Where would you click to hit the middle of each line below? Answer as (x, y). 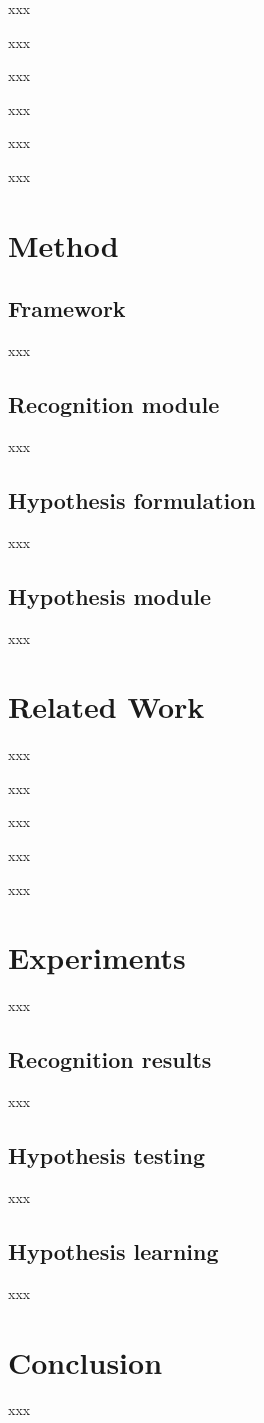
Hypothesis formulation (132, 499)
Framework (67, 308)
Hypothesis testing (107, 1155)
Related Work (106, 706)
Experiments (97, 957)
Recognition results (110, 1059)
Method (63, 244)
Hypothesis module (109, 595)
